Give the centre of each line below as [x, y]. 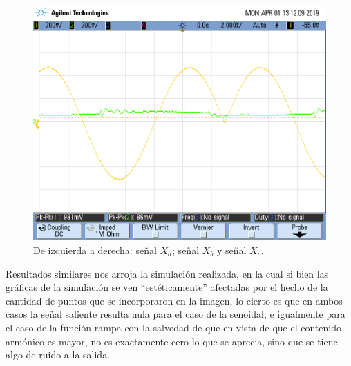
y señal [231, 250]
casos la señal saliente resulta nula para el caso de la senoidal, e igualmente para [175, 314]
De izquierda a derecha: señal [95, 250]
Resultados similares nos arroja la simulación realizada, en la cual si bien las [167, 273]
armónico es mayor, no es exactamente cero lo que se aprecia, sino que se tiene [172, 341]
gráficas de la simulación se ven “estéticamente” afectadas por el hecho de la [167, 287]
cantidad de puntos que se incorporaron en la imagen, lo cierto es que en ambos [174, 300]
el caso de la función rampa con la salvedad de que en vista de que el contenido [173, 327]
